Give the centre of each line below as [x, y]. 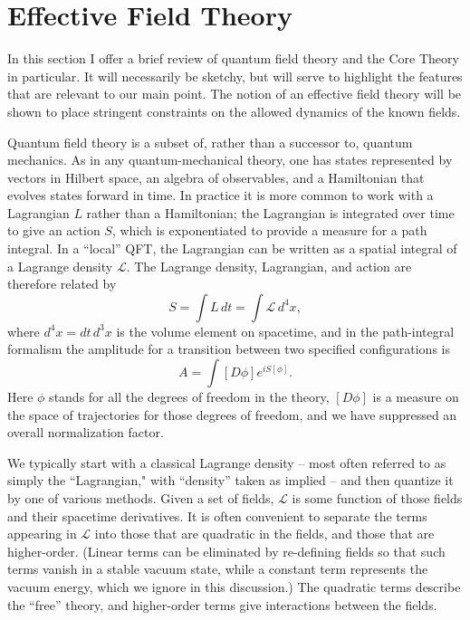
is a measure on [416, 397]
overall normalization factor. [86, 432]
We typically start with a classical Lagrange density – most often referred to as [227, 462]
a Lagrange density [60, 266]
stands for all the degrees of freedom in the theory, [189, 397]
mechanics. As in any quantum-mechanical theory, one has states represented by [230, 160]
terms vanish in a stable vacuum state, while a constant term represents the [218, 569]
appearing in [42, 534]
